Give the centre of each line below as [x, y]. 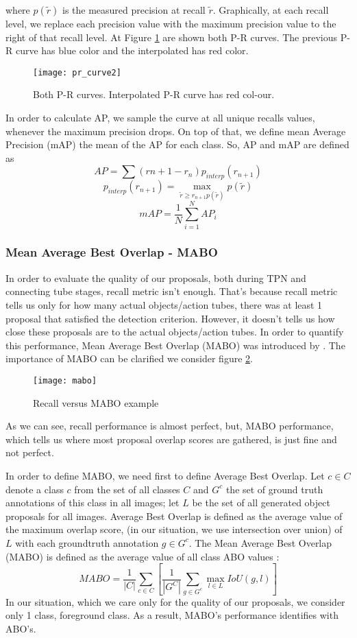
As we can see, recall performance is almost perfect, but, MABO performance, [170, 426]
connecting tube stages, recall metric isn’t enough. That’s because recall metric [172, 291]
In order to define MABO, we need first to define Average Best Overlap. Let [165, 475]
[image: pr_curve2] [77, 72]
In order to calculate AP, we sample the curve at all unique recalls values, [160, 118]
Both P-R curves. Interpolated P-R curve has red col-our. [154, 94]
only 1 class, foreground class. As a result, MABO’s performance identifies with [172, 615]
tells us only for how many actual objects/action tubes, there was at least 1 [164, 304]
